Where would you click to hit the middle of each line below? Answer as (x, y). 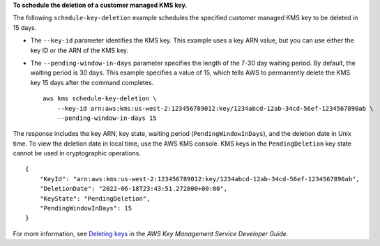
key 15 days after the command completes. (92, 82)
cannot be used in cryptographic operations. (77, 153)
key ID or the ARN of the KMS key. (79, 50)
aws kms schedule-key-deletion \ (100, 99)
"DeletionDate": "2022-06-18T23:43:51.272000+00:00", (134, 189)
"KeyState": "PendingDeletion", (95, 198)
